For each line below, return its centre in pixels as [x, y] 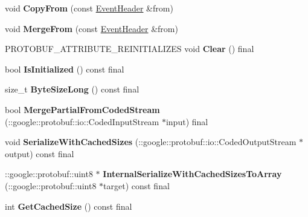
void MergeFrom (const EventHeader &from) [91, 28]
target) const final [136, 185]
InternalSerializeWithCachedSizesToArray [192, 174]
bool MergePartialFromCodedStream [82, 109]
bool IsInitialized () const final [65, 69]
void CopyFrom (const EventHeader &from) [89, 8]
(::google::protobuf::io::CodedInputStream [82, 121]
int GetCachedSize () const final [69, 206]
